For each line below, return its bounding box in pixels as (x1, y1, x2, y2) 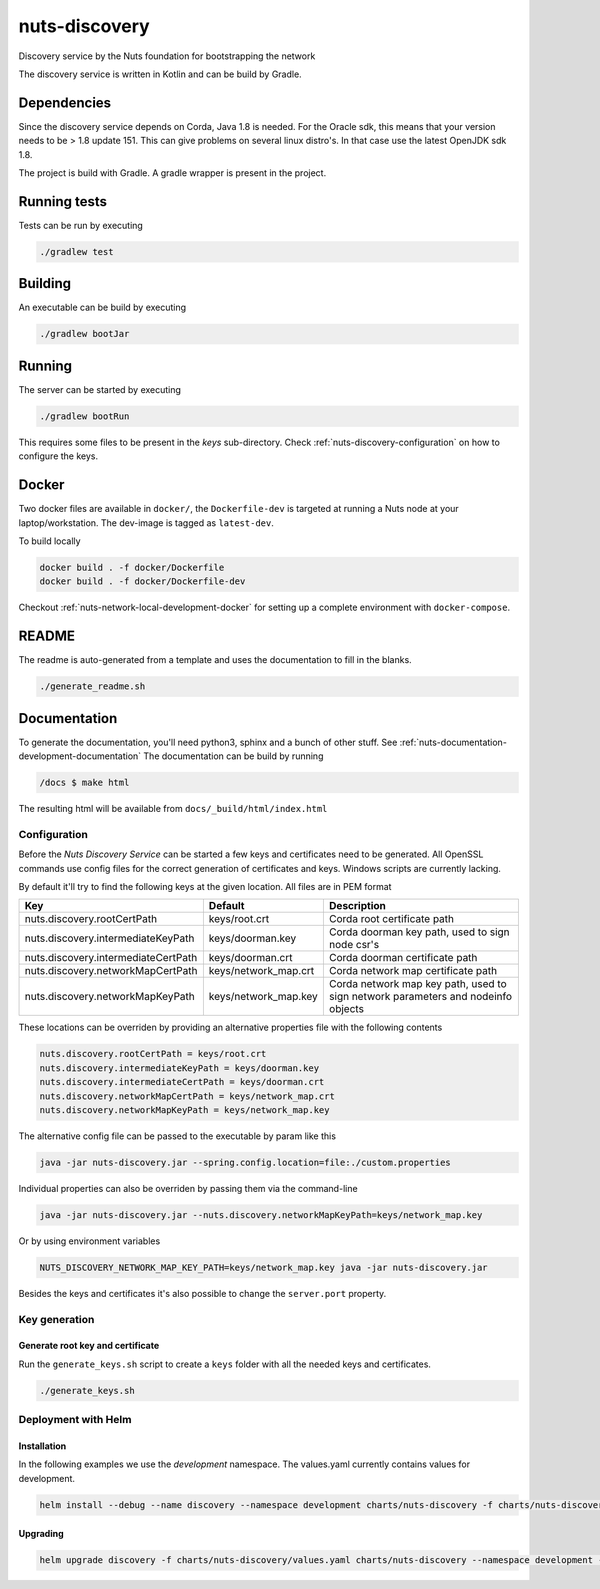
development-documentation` (18, 750, 142, 762)
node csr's (328, 938, 380, 952)
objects (328, 1002, 365, 1016)
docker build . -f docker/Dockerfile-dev (39, 576, 246, 587)
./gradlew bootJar (39, 328, 130, 340)
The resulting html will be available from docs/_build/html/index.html (18, 803, 328, 815)
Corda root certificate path (328, 912, 455, 926)
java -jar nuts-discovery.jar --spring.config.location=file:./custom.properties (39, 1156, 452, 1168)
